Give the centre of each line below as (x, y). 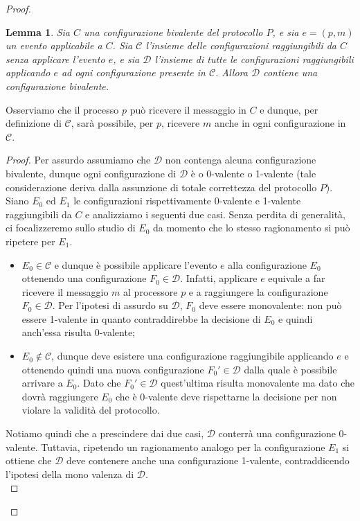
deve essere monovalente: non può (270, 305)
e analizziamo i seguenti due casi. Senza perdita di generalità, (215, 214)
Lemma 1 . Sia (38, 32)
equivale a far (297, 278)
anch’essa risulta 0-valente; (78, 332)
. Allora (232, 72)
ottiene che (29, 460)
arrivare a (42, 383)
